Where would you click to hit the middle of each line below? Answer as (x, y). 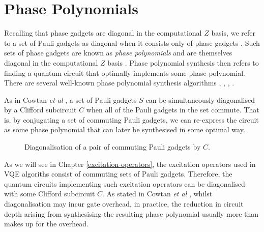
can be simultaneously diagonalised (200, 99)
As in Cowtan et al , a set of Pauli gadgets (70, 99)
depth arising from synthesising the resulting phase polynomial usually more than (131, 213)
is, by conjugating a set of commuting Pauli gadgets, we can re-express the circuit (131, 119)
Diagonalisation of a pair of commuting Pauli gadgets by (113, 147)
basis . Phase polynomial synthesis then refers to (183, 62)
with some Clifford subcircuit (50, 194)
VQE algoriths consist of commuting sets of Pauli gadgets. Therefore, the (118, 174)
